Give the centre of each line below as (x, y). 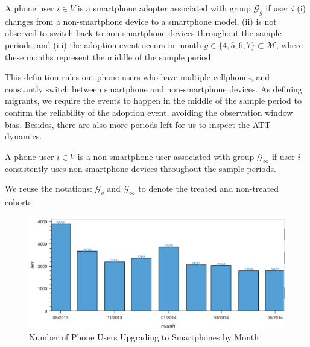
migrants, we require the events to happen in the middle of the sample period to (153, 100)
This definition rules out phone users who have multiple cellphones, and (138, 77)
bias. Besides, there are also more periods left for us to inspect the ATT (138, 124)
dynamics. (24, 136)
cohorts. (20, 201)
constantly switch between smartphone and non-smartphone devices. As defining (153, 88)
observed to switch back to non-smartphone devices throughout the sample (143, 33)
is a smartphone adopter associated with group (164, 8)
